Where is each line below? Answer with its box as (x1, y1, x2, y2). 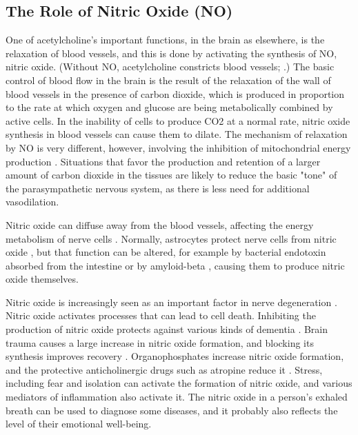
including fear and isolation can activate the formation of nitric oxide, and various (6, 376, 352, 390)
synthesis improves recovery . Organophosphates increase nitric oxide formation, (6, 349, 344, 363)
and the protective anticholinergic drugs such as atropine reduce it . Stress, (6, 362, 323, 376)
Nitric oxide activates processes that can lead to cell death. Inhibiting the (6, 308, 316, 323)
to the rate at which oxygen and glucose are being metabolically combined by (6, 100, 333, 114)
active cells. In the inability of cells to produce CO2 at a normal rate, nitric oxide (6, 113, 350, 128)
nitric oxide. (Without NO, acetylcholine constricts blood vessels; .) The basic (6, 59, 335, 74)
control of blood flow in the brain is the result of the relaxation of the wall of (6, 72, 331, 87)
